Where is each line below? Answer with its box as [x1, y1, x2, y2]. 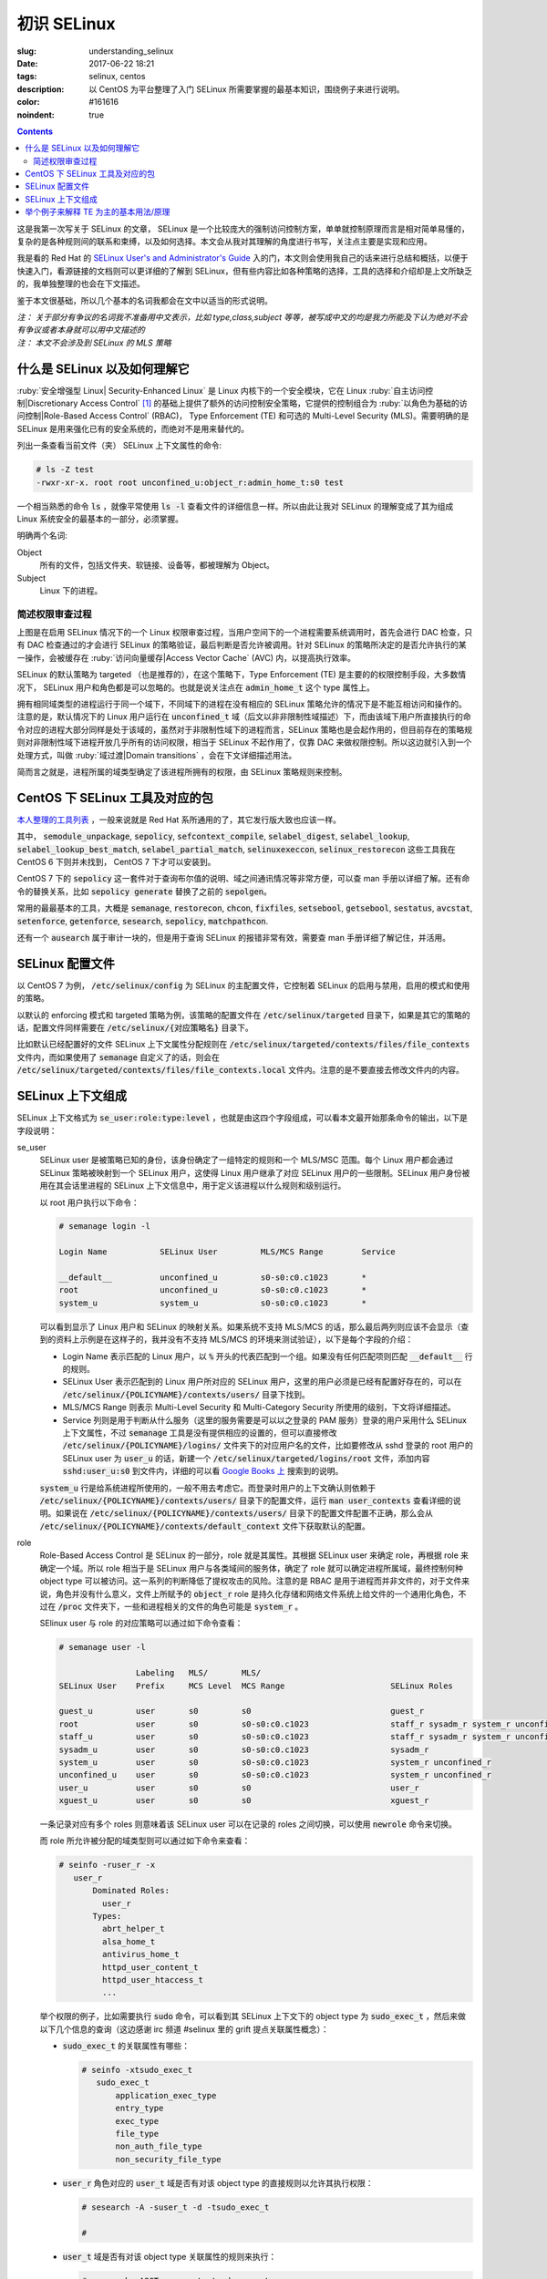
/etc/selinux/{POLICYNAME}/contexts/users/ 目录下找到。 [62, 1388, 310, 1399]
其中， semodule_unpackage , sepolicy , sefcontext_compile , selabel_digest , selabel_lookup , [16, 830, 410, 842]
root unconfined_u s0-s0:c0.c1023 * [58, 1285, 367, 1295]
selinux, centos [88, 71, 146, 82]
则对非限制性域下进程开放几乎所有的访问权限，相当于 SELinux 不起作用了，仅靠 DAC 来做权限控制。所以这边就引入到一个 [16, 737, 472, 748]
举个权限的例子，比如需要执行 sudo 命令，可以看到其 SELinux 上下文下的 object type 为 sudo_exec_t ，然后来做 [39, 2011, 467, 2022]
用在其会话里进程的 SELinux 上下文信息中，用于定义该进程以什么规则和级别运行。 [39, 1181, 346, 1191]
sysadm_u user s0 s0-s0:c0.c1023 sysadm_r [58, 1744, 429, 1755]
